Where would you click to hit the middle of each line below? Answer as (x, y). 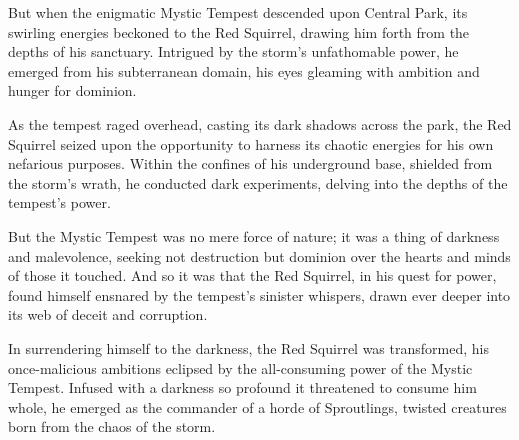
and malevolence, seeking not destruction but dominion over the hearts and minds (259, 255)
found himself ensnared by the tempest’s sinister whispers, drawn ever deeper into (259, 294)
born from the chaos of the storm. (112, 426)
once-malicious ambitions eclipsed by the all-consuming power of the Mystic (240, 367)
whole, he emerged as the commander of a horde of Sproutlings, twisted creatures (257, 406)
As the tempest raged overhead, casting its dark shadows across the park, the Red (260, 123)
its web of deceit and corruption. (108, 314)
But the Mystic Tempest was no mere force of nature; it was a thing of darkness (254, 235)
